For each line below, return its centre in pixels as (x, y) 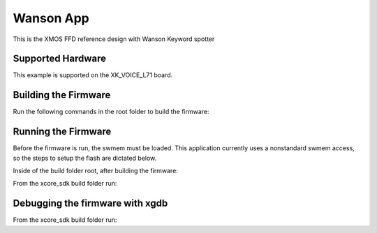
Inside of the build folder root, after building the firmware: (95, 171)
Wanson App (51, 18)
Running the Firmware (62, 132)
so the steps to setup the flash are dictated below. (85, 158)
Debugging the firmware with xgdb (90, 203)
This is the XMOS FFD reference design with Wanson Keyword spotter (114, 39)
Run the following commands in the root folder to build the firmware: (111, 112)
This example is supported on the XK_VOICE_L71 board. (93, 75)
